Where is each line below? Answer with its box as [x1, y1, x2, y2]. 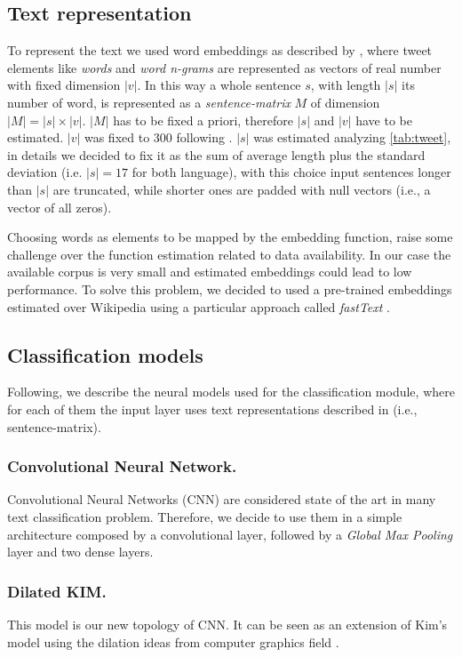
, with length [310, 76, 381, 94]
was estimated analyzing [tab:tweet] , [253, 128, 451, 147]
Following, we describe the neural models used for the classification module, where [7, 382, 455, 401]
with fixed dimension [7, 76, 121, 94]
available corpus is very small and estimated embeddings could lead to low [7, 262, 412, 281]
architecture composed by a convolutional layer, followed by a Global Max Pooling [7, 525, 453, 543]
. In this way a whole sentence [137, 76, 301, 94]
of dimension [310, 92, 380, 111]
